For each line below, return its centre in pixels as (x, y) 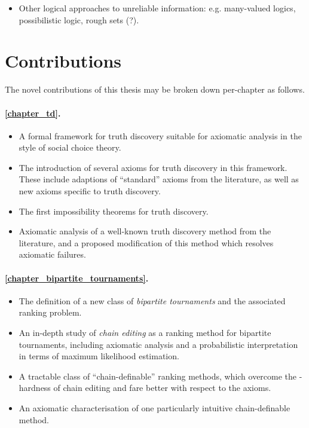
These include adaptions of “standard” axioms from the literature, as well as (159, 179)
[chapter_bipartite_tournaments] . (77, 278)
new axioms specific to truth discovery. (90, 191)
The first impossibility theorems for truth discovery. (114, 211)
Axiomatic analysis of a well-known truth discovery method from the (145, 231)
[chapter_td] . (33, 113)
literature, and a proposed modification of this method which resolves (146, 242)
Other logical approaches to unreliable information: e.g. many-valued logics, (157, 8)
